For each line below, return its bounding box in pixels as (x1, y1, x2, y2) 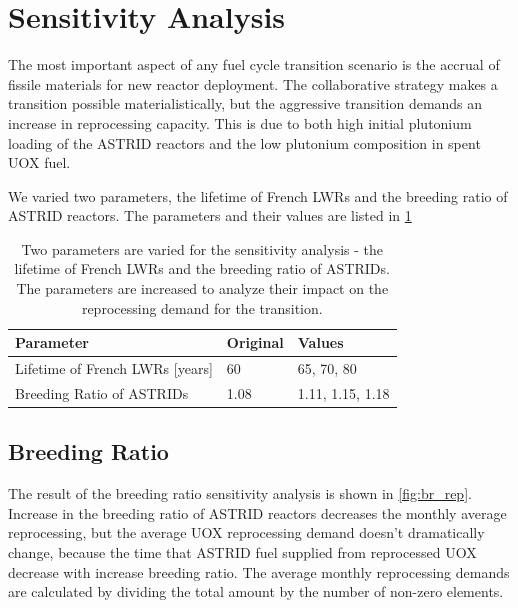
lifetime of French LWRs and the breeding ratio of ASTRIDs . (14, 258, 390, 279)
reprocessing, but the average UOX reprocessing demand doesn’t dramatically (8, 522, 485, 543)
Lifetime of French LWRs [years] (15, 358, 213, 379)
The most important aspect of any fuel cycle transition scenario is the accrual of (8, 54, 500, 75)
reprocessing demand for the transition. (81, 297, 323, 318)
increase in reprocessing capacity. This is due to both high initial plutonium (8, 112, 472, 133)
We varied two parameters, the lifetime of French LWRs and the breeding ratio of (8, 185, 508, 206)
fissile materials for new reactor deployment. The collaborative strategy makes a (8, 73, 498, 94)
